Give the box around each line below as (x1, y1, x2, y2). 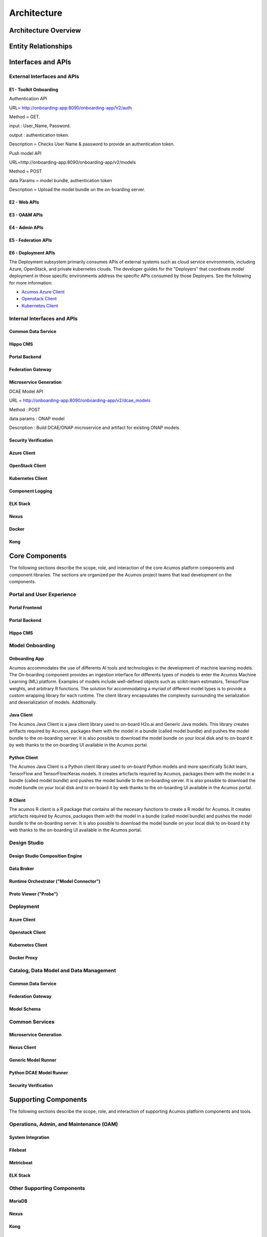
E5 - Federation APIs (9, 238, 52, 243)
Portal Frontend (9, 604, 42, 611)
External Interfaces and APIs (9, 73, 79, 80)
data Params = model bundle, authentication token (9, 177, 112, 183)
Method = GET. (9, 114, 41, 120)
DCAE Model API (9, 388, 44, 394)
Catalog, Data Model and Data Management (9, 967, 116, 974)
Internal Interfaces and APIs (9, 315, 78, 322)
